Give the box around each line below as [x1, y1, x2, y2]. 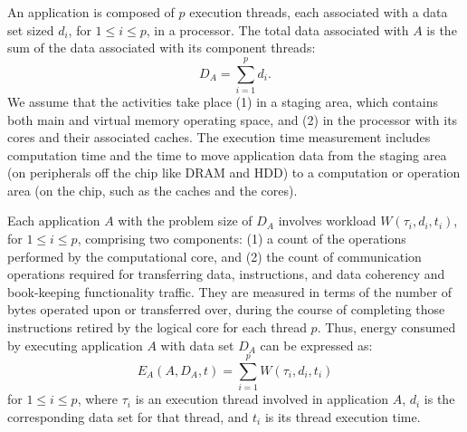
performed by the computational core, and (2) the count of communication [7, 246, 422, 265]
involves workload [278, 211, 376, 230]
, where [77, 389, 119, 408]
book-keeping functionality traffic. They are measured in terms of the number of [7, 282, 453, 301]
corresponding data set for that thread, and [7, 407, 249, 426]
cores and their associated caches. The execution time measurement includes [7, 128, 431, 147]
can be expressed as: [260, 335, 373, 354]
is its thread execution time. [264, 407, 421, 426]
